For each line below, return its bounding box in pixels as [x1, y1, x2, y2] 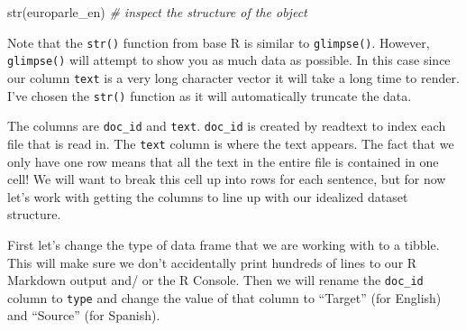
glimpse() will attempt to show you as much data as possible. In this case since [7, 51, 451, 69]
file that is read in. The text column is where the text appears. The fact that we [7, 133, 454, 152]
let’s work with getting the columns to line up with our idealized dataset [7, 187, 408, 206]
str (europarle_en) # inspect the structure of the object [7, 3, 307, 21]
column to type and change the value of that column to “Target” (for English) [7, 288, 442, 307]
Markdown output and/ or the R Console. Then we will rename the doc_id [7, 271, 424, 290]
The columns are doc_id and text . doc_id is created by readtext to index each [7, 116, 446, 135]
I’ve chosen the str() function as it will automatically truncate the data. [7, 86, 412, 105]
